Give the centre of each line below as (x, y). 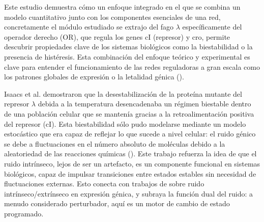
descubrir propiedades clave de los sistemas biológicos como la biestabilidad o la (128, 47)
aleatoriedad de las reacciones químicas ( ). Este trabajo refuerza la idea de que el (130, 154)
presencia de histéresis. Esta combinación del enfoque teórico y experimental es (127, 56)
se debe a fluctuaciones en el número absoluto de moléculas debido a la (115, 143)
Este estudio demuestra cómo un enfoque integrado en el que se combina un (122, 7)
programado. (24, 213)
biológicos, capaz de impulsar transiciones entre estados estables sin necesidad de (130, 173)
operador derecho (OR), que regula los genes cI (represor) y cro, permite (117, 36)
